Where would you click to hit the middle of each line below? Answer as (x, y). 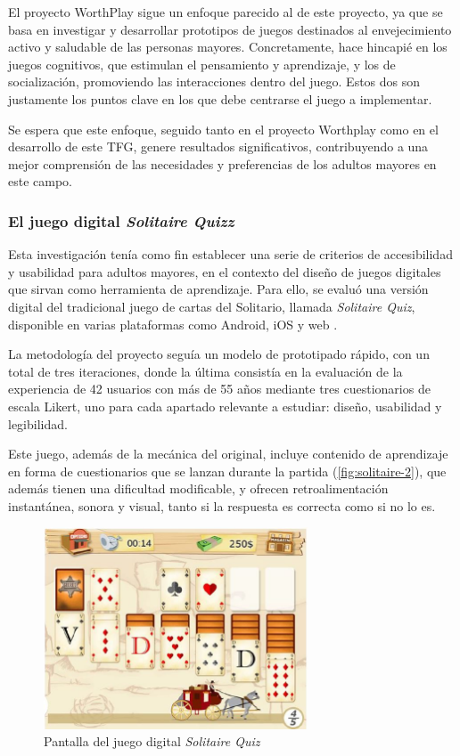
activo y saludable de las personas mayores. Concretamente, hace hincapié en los (228, 47)
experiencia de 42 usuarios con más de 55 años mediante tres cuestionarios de (219, 389)
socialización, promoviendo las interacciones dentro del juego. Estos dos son (214, 81)
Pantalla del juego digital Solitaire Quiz (152, 741)
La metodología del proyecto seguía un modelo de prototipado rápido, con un (219, 354)
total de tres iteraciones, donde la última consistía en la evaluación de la (205, 371)
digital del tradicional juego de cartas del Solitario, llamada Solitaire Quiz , (212, 306)
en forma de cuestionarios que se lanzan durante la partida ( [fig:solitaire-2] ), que (227, 471)
